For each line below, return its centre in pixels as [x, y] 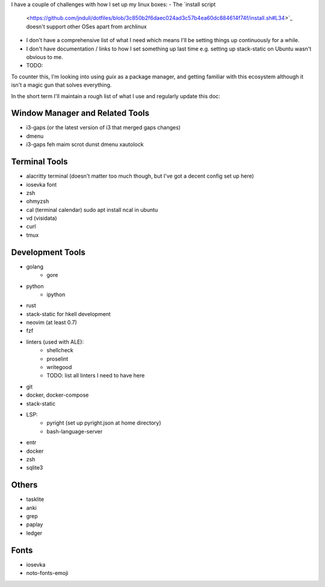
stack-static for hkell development [68, 314]
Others [24, 485]
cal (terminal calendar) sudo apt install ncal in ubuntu [92, 210]
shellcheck [60, 350]
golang [35, 266]
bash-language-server [75, 431]
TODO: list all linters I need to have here [96, 376]
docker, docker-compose [57, 395]
